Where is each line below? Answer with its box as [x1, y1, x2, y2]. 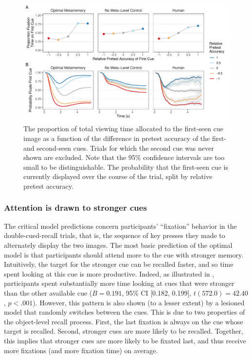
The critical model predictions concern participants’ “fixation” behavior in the [4, 220, 237, 231]
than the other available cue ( [4, 287, 92, 298]
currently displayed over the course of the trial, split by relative [23, 171, 213, 181]
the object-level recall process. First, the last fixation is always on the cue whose [4, 316, 243, 326]
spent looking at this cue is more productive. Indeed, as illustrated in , [4, 268, 215, 279]
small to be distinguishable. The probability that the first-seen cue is [23, 161, 228, 172]
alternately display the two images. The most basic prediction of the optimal [4, 239, 233, 250]
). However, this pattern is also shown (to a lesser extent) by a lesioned [33, 297, 245, 307]
